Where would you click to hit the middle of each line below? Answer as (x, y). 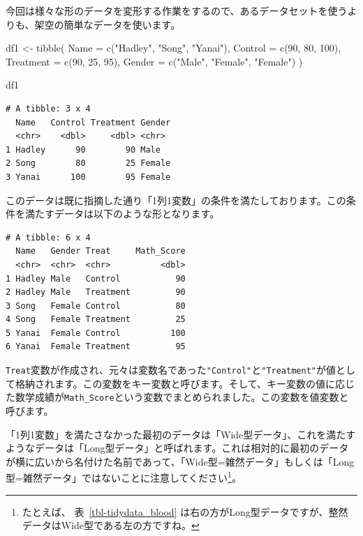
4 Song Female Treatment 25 (96, 320)
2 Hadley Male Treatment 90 (96, 292)
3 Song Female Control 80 (96, 306)
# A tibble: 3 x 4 (48, 108)
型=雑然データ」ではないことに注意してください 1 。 (124, 476)
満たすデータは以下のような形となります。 (122, 214)
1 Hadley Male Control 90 (96, 278)
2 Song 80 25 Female (88, 163)
